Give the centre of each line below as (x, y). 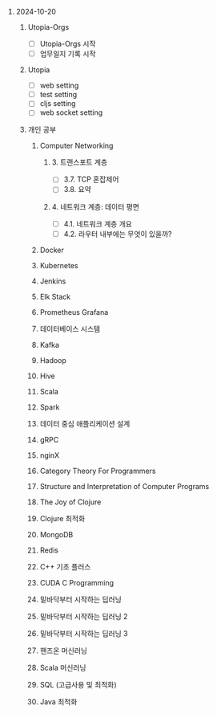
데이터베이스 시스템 (70, 328)
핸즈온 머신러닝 (64, 651)
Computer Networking (76, 146)
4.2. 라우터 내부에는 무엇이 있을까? (118, 234)
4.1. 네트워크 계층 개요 (98, 223)
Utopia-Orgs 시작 (68, 44)
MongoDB (56, 534)
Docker (52, 250)
